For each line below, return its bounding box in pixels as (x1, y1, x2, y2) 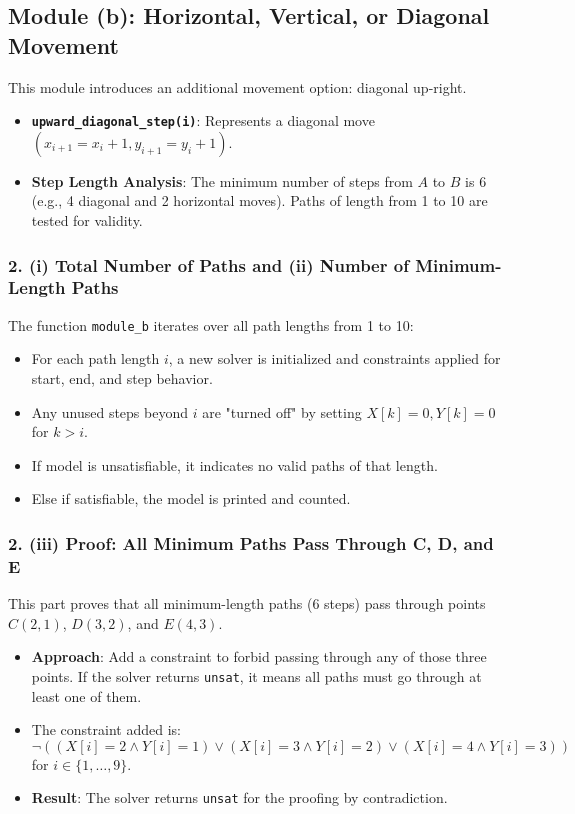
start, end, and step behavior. (31, 368, 213, 389)
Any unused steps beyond (31, 401, 188, 422)
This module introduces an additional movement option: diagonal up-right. (8, 76, 467, 97)
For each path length (31, 348, 160, 369)
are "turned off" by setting (202, 401, 362, 422)
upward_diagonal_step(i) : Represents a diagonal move (31, 110, 375, 131)
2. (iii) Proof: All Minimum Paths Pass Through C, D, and (8, 530, 494, 555)
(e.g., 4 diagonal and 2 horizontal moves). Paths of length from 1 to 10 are (31, 190, 488, 211)
